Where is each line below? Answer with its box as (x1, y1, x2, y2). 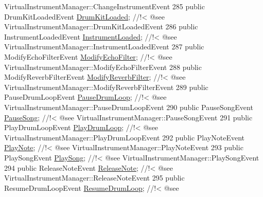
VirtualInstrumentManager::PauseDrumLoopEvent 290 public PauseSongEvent (4, 101, 253, 112)
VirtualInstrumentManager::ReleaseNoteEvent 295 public (4, 172, 185, 183)
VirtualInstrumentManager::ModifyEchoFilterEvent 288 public (4, 61, 202, 72)
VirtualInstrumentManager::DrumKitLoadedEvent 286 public (4, 21, 198, 32)
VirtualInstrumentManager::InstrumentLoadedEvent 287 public (4, 41, 204, 52)
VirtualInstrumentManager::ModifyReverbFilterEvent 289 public (4, 81, 208, 92)
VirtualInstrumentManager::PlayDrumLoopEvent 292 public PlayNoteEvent (4, 132, 244, 142)
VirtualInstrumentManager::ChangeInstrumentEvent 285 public (4, 1, 205, 11)
